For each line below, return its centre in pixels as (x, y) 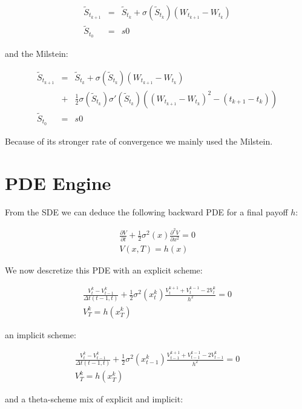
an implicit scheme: (41, 334)
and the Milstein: (37, 54)
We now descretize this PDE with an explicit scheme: (104, 270)
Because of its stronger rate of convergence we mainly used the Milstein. (139, 141)
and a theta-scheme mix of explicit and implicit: (94, 399)
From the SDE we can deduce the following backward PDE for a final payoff (146, 211)
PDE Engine (58, 182)
